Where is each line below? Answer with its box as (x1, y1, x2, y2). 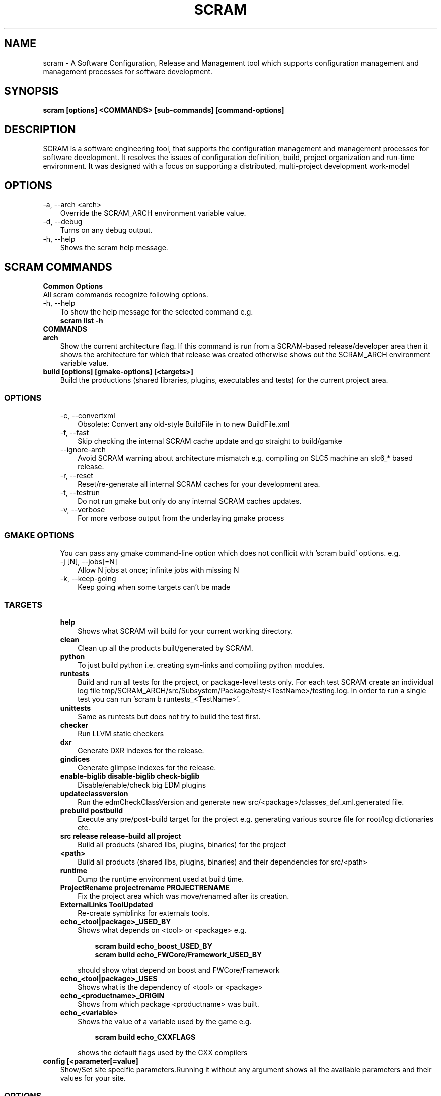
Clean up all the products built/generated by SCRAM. (78, 644, 253, 653)
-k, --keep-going (60, 574, 116, 583)
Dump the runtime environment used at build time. (78, 875, 244, 884)
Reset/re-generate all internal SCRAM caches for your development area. (78, 479, 320, 488)
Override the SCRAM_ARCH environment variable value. (60, 209, 246, 218)
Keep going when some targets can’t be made (78, 583, 231, 592)
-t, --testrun (60, 488, 100, 497)
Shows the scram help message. (60, 243, 168, 252)
